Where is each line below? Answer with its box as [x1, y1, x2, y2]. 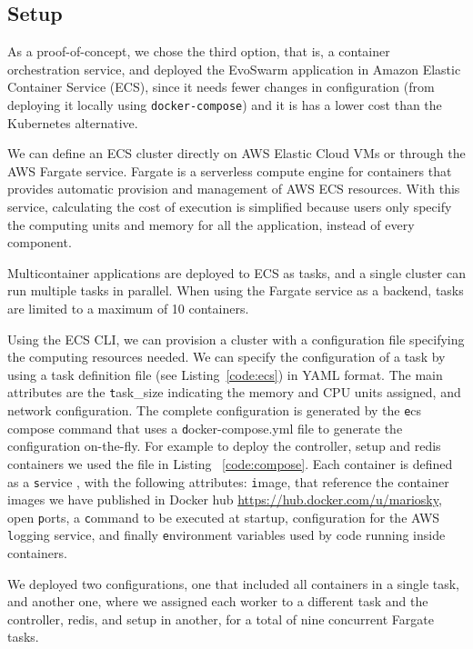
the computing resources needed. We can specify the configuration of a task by [7, 347, 446, 366]
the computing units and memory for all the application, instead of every [7, 215, 415, 234]
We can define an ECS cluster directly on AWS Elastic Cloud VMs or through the [7, 144, 466, 163]
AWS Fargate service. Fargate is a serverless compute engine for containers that [7, 161, 452, 180]
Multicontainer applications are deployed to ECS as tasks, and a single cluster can [7, 263, 466, 282]
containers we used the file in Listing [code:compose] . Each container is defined [7, 454, 453, 473]
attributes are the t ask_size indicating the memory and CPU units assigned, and [7, 383, 461, 402]
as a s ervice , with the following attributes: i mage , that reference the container [7, 472, 449, 491]
